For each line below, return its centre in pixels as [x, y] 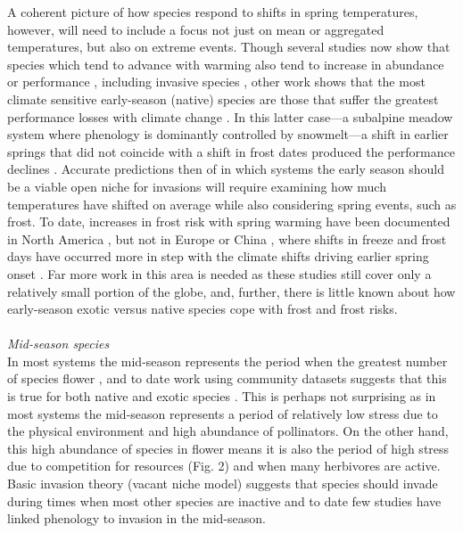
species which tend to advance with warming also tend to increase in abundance [226, 64]
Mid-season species [58, 344]
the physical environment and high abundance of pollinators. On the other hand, [228, 431]
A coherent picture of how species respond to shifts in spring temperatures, [213, 12]
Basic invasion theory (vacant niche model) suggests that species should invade [223, 484]
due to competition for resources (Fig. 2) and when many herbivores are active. [224, 466]
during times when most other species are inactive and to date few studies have [224, 500]
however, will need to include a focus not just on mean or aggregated [196, 29]
